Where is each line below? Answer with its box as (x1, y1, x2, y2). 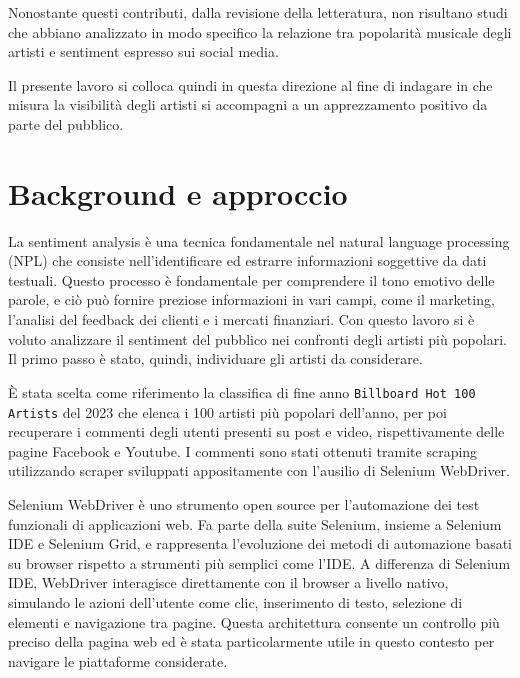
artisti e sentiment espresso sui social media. (8, 41, 279, 62)
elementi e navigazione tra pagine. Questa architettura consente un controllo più (8, 611, 500, 632)
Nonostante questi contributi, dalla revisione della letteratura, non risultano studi (8, 2, 508, 22)
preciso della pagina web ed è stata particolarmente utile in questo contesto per (8, 631, 495, 652)
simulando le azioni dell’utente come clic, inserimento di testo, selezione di (8, 591, 463, 612)
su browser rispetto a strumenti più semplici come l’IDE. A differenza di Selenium (8, 552, 511, 573)
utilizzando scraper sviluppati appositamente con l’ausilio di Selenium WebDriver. (8, 460, 510, 481)
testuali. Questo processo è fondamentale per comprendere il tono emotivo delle (8, 269, 495, 290)
